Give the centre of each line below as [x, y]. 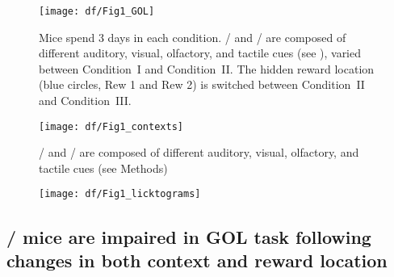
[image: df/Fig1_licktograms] [120, 194]
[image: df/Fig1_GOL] [97, 11]
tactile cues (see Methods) [103, 168]
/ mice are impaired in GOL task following [189, 236]
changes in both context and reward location [197, 260]
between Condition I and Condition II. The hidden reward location [207, 68]
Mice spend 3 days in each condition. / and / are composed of [193, 37]
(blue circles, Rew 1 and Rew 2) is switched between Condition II [202, 84]
